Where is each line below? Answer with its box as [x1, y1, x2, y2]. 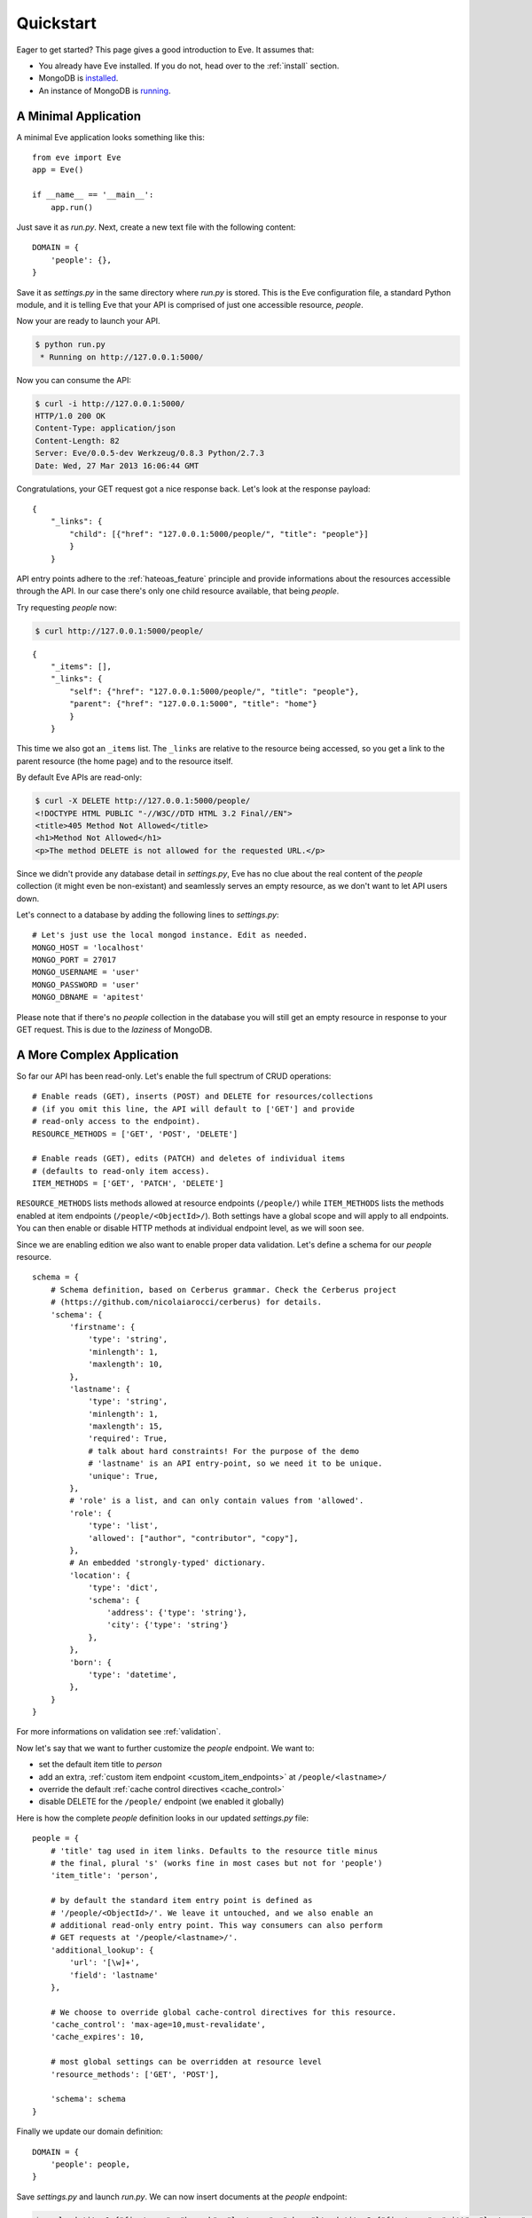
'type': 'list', [88, 1521, 159, 1530]
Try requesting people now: [16, 602, 117, 612]
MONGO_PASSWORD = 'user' [32, 979, 140, 989]
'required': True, [88, 1434, 168, 1443]
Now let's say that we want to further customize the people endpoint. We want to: [16, 1742, 315, 1753]
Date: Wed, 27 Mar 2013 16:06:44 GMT [35, 460, 199, 470]
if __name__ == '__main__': [32, 190, 154, 200]
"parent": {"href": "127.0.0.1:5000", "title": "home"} [69, 699, 318, 709]
